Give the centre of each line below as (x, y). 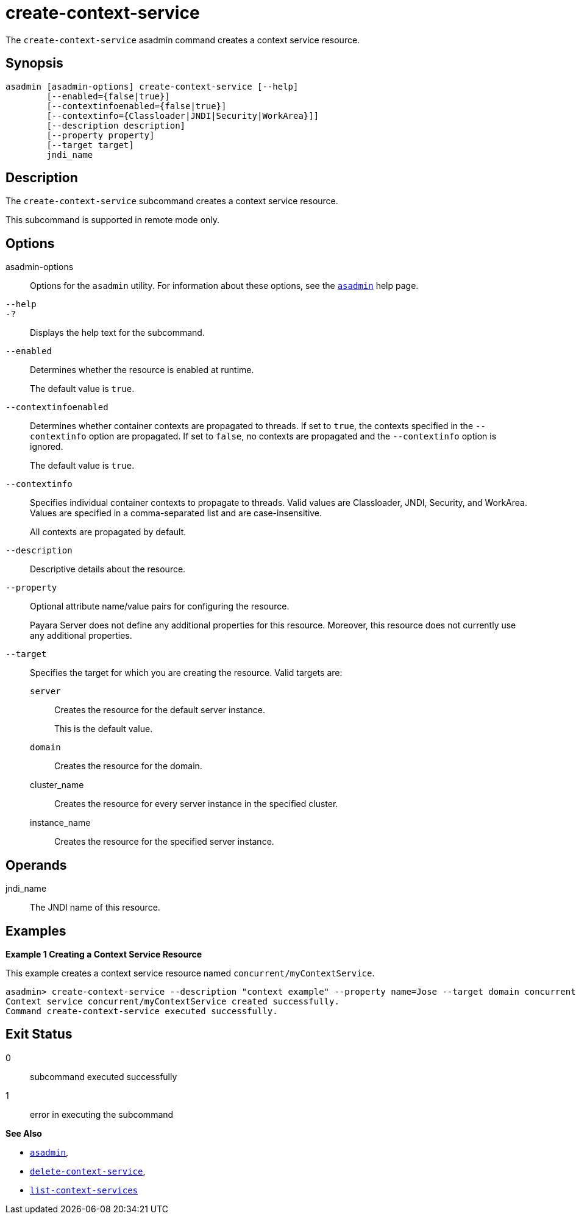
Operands (36, 865)
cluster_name (57, 785)
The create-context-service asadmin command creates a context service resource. (183, 40)
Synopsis (34, 63)
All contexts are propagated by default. (108, 532)
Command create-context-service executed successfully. (142, 1011)
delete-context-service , (88, 1171)
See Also (24, 1133)
